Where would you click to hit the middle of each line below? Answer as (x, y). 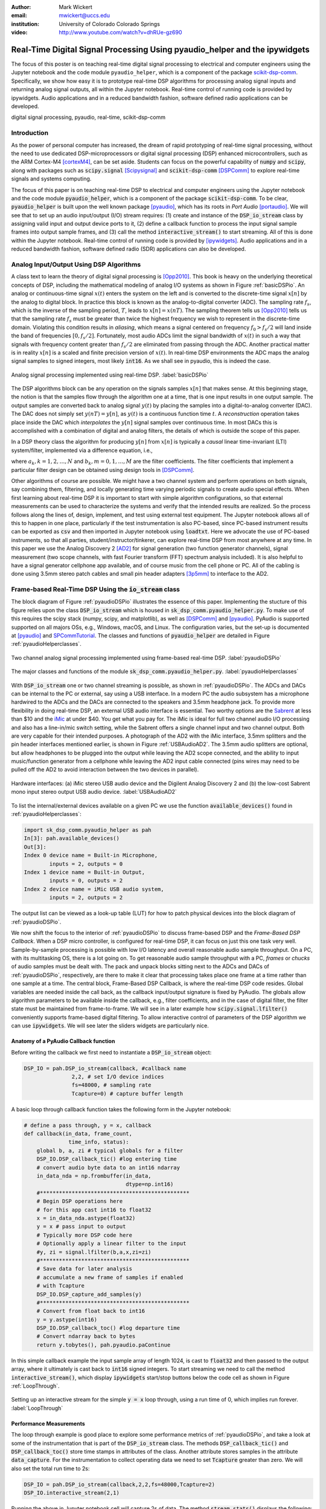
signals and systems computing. (51, 179)
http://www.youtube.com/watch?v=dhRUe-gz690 (120, 33)
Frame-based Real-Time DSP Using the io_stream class (96, 590)
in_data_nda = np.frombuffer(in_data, (94, 1176)
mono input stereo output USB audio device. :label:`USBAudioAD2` (94, 792)
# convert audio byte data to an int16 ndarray (108, 1167)
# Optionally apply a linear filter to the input (111, 1244)
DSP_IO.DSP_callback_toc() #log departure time (108, 1328)
